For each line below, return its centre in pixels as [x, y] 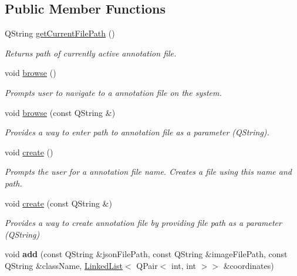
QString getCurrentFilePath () [60, 33]
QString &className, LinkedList [64, 265]
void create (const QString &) [58, 203]
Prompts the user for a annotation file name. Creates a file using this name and [148, 172]
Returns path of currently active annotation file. [91, 53]
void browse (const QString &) [60, 112]
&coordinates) [249, 265]
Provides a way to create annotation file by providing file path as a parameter [143, 223]
